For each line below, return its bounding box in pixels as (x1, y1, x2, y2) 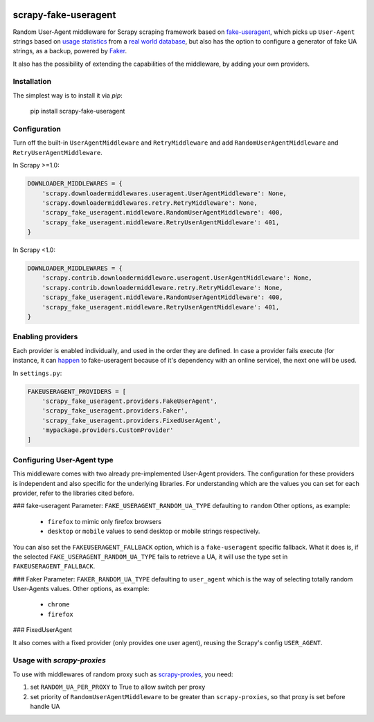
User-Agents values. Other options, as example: (12, 585, 150, 593)
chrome (47, 601, 70, 608)
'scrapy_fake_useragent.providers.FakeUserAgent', (42, 397, 217, 405)
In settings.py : (12, 369, 62, 377)
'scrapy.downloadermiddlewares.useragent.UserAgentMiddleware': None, (42, 189, 287, 197)
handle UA (30, 702, 60, 710)
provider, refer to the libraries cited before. (12, 489, 134, 497)
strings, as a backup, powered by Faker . (12, 47, 127, 55)
